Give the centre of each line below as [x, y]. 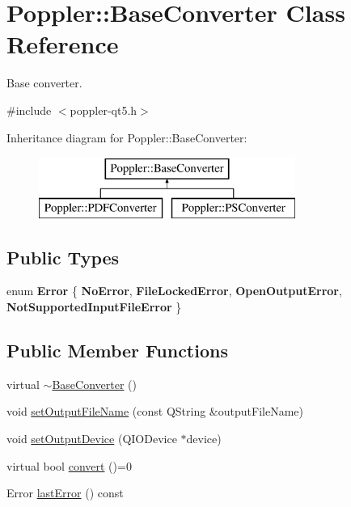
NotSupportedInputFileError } [94, 307]
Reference [63, 44]
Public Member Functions [117, 351]
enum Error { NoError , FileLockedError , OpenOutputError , [174, 291]
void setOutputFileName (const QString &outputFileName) [155, 411]
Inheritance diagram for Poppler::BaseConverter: [127, 137]
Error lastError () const [65, 493]
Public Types [63, 257]
